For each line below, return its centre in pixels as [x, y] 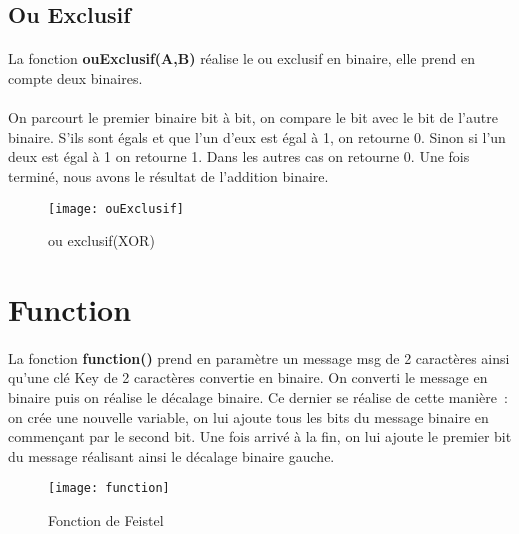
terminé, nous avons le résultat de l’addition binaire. [168, 175]
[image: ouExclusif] [116, 208]
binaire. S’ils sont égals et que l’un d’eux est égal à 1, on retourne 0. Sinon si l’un [257, 136]
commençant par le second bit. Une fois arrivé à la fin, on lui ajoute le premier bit [260, 436]
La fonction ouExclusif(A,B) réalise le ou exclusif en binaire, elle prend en [241, 58]
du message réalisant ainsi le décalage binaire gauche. [171, 455]
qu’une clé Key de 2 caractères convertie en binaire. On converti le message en [248, 377]
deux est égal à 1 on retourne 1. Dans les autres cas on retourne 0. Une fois [239, 156]
